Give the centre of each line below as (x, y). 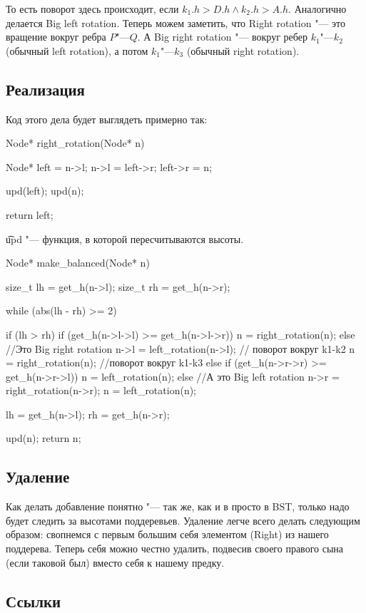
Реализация (45, 89)
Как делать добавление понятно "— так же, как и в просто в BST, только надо (178, 506)
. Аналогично (317, 9)
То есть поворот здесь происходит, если (92, 9)
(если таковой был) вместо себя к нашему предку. (115, 562)
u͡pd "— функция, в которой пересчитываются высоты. (125, 238)
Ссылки (34, 601)
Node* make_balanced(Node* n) (78, 263)
